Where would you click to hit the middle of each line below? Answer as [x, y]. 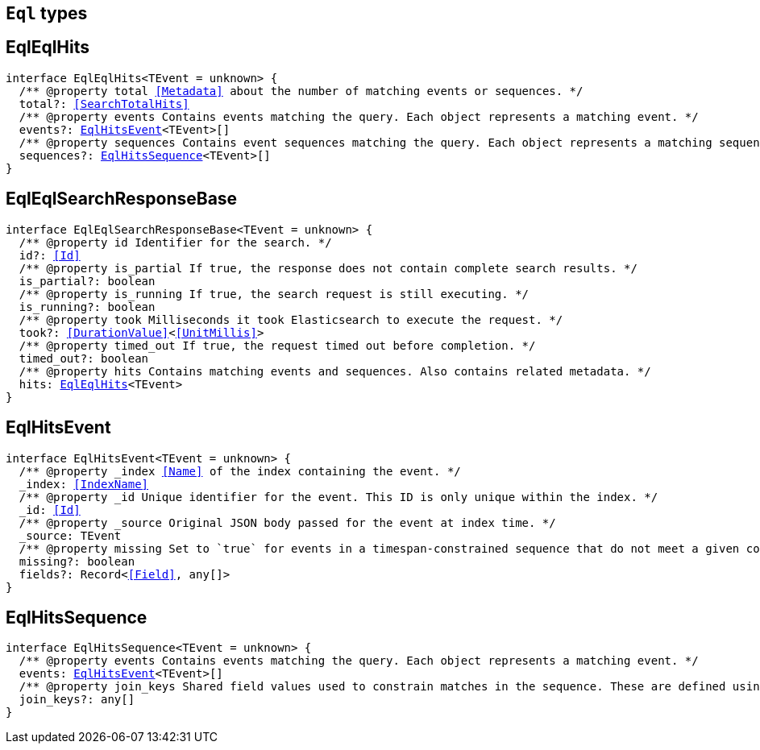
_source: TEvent [70, 535]
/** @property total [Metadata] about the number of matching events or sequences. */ [301, 91]
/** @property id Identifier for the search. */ [175, 242]
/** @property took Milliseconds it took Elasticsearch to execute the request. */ [291, 319]
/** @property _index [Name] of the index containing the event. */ [240, 471]
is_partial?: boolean [87, 281]
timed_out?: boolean [84, 358]
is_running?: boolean [87, 307]
